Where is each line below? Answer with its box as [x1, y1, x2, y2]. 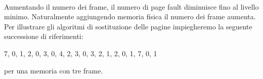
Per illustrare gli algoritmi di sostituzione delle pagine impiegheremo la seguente [4, 21, 252, 31]
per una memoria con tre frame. [4, 65, 103, 75]
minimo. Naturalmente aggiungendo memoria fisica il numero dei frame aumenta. [4, 11, 256, 22]
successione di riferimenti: [4, 31, 83, 42]
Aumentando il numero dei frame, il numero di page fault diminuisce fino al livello [4, 1, 259, 12]
